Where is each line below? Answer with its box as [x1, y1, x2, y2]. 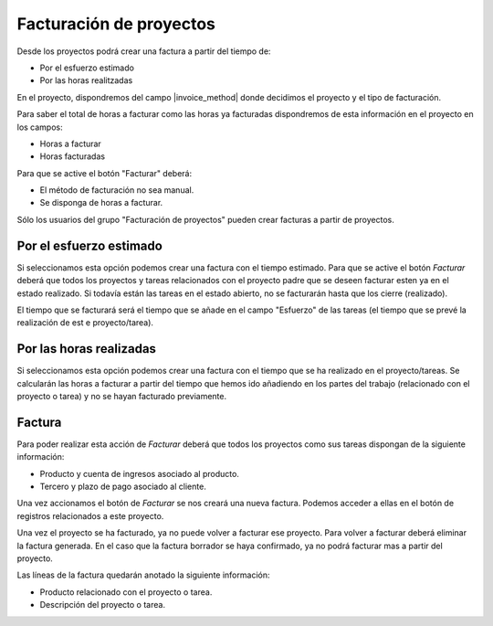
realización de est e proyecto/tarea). [16, 317, 154, 328]
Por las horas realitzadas [39, 75, 133, 86]
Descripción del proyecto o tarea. [39, 599, 166, 610]
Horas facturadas [39, 151, 105, 162]
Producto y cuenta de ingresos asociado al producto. [39, 468, 239, 479]
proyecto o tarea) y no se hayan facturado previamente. [16, 391, 227, 401]
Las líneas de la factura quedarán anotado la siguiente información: [16, 569, 270, 580]
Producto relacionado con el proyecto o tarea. [39, 586, 213, 598]
